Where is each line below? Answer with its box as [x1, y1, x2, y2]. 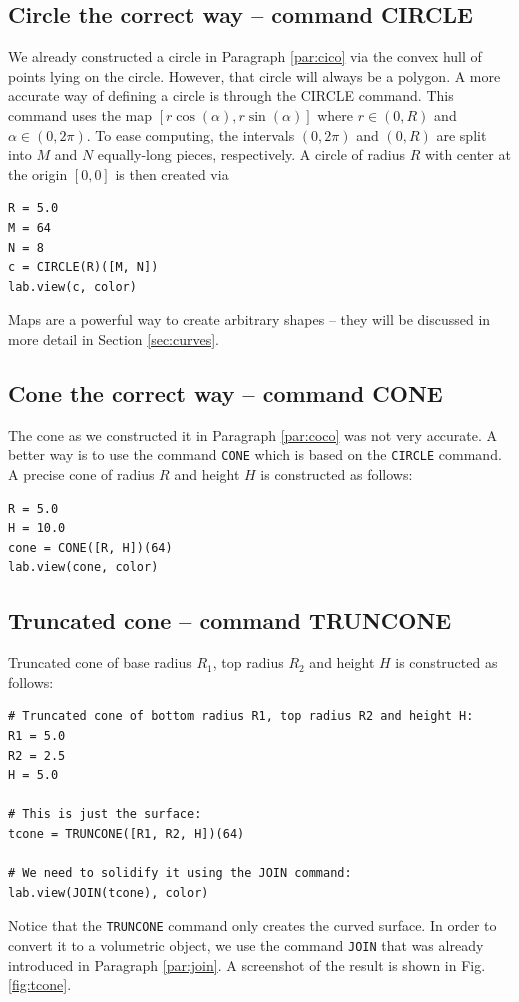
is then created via [115, 163, 229, 184]
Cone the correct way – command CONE [8, 377, 443, 408]
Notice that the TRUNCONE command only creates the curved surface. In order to [8, 915, 497, 936]
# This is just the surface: [8, 807, 202, 822]
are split [436, 124, 487, 145]
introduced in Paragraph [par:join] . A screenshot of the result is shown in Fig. [8, 954, 486, 975]
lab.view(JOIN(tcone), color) [8, 885, 209, 900]
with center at [424, 144, 511, 165]
